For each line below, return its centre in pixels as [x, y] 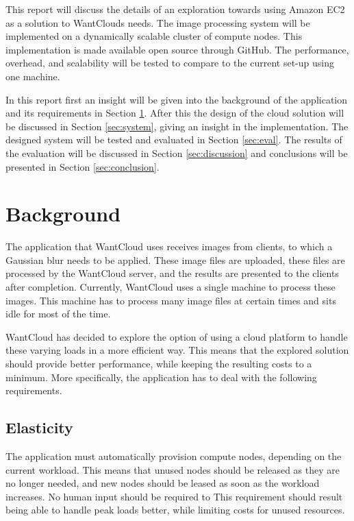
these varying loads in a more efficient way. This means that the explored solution [177, 350]
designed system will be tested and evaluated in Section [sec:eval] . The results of [174, 140]
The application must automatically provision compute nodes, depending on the [174, 456]
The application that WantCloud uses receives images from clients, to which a [169, 246]
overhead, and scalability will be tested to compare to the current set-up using [170, 63]
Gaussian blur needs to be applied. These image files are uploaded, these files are [175, 259]
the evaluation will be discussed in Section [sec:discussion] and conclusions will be [177, 153]
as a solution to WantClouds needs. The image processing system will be [158, 22]
